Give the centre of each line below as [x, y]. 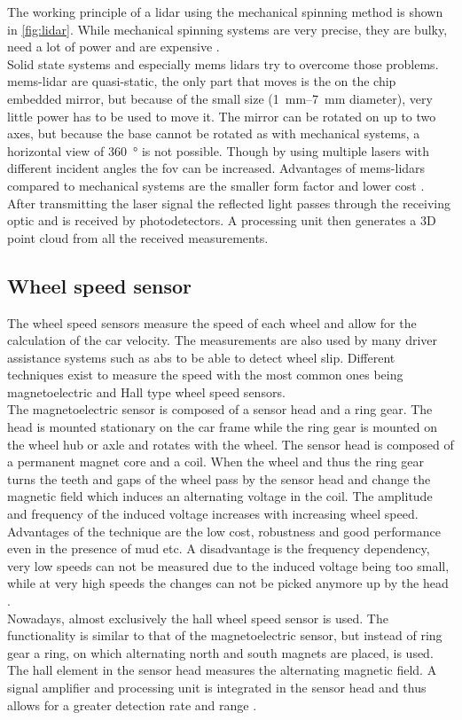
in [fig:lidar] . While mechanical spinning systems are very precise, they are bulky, [227, 29]
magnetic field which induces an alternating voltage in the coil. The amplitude [220, 496]
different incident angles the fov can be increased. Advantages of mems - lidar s [216, 168]
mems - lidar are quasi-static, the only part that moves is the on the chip [202, 81]
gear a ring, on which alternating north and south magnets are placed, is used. [220, 652]
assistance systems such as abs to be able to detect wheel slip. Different [201, 357]
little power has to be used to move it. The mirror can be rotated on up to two [222, 116]
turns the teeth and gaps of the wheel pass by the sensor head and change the [219, 478]
